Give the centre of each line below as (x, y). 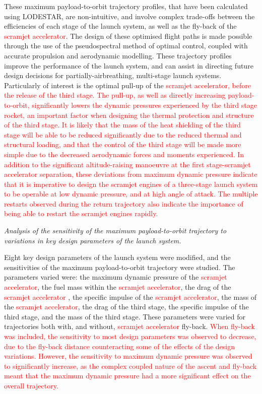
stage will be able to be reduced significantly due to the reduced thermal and (123, 134)
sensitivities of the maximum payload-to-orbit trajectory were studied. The (120, 267)
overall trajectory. (31, 385)
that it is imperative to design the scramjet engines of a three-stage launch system (131, 184)
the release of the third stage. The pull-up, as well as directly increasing (115, 95)
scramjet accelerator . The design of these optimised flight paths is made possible (128, 36)
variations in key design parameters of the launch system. (93, 240)
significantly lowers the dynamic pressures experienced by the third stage (144, 105)
